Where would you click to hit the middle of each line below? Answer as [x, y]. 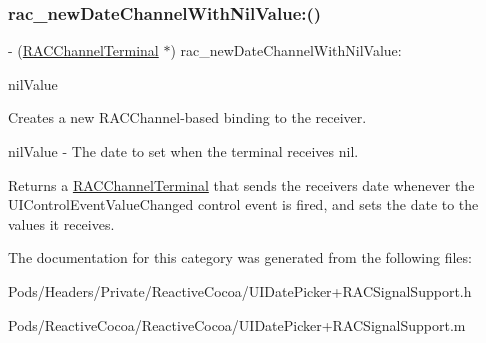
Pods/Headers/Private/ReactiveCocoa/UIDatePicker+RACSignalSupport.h [240, 290]
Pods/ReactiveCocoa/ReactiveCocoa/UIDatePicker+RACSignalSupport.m [237, 324]
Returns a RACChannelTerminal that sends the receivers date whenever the [241, 184]
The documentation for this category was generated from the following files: [240, 257]
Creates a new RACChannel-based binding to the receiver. [187, 117]
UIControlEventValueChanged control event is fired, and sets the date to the [243, 204]
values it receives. [61, 223]
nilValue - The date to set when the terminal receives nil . [183, 151]
